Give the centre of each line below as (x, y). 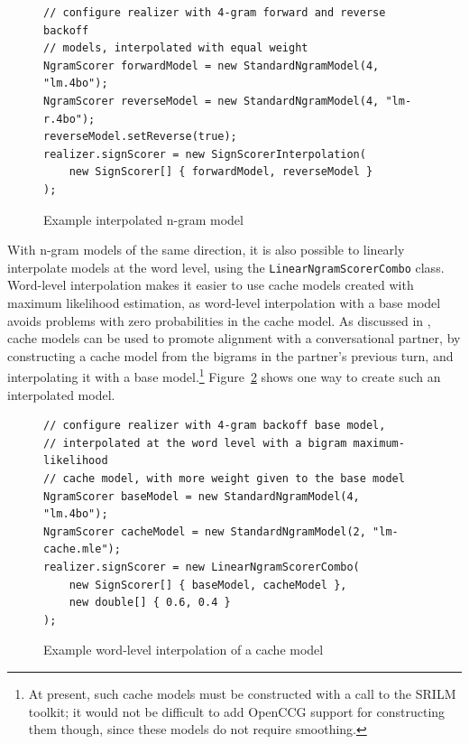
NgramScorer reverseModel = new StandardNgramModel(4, (212, 101)
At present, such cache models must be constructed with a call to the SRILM (242, 693)
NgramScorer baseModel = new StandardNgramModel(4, (202, 496)
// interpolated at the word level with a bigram (195, 443)
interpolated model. (61, 394)
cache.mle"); (82, 549)
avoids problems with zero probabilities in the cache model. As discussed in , (219, 320)
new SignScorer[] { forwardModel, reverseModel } (221, 172)
